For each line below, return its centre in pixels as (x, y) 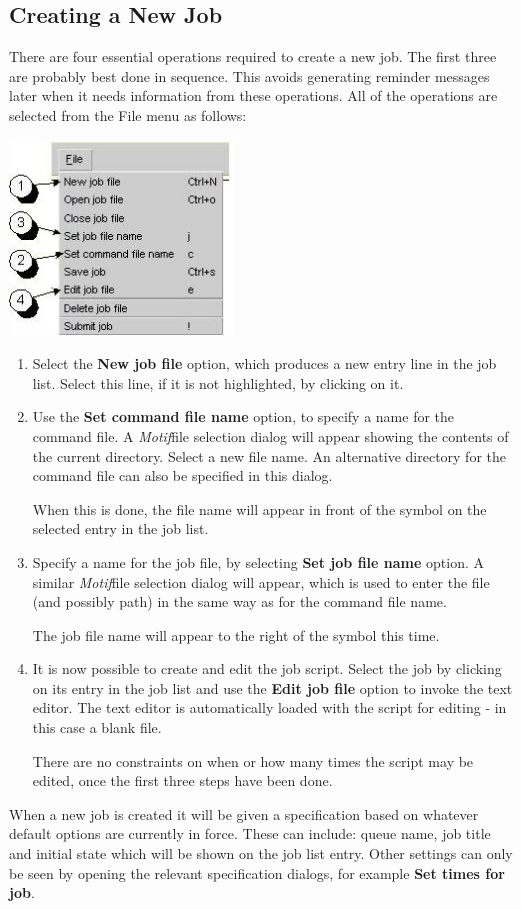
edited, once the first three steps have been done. (182, 780)
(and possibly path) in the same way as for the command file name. (239, 601)
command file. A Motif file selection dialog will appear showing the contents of (270, 435)
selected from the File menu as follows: (128, 114)
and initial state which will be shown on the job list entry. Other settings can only (261, 853)
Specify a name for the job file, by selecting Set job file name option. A (258, 561)
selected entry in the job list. (120, 528)
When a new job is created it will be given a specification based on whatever (244, 813)
